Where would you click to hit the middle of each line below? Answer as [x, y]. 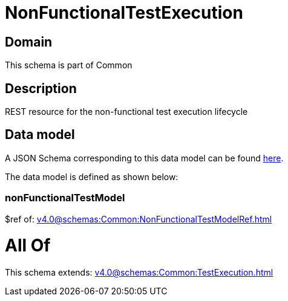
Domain [29, 42]
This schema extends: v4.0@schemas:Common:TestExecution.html [139, 273]
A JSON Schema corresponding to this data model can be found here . [144, 158]
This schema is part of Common [69, 65]
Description [41, 88]
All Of [28, 246]
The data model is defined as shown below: [92, 176]
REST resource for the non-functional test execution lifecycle [126, 112]
